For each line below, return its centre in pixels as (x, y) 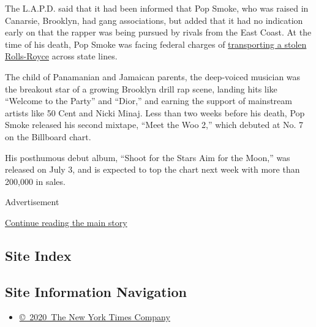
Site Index (38, 255)
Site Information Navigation (96, 291)
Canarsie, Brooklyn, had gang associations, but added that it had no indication (154, 20)
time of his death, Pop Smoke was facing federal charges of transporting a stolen (156, 44)
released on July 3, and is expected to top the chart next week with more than (152, 169)
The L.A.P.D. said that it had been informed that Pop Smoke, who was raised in (157, 8)
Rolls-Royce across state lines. (61, 56)
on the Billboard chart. (48, 136)
